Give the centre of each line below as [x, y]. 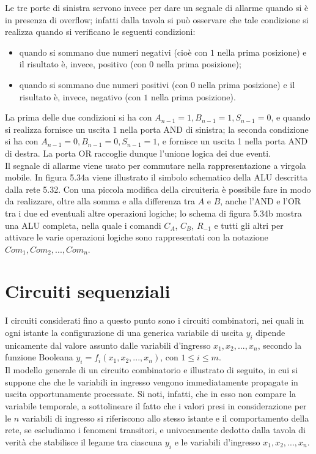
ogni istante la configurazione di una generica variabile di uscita [124, 332]
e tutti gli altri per [249, 225]
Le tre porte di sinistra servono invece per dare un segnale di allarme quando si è [157, 7]
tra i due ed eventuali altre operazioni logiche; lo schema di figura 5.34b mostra [153, 213]
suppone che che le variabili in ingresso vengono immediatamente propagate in [152, 381]
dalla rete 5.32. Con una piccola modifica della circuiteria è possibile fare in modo [158, 189]
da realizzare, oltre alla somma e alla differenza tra [100, 201]
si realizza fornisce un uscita [57, 129]
